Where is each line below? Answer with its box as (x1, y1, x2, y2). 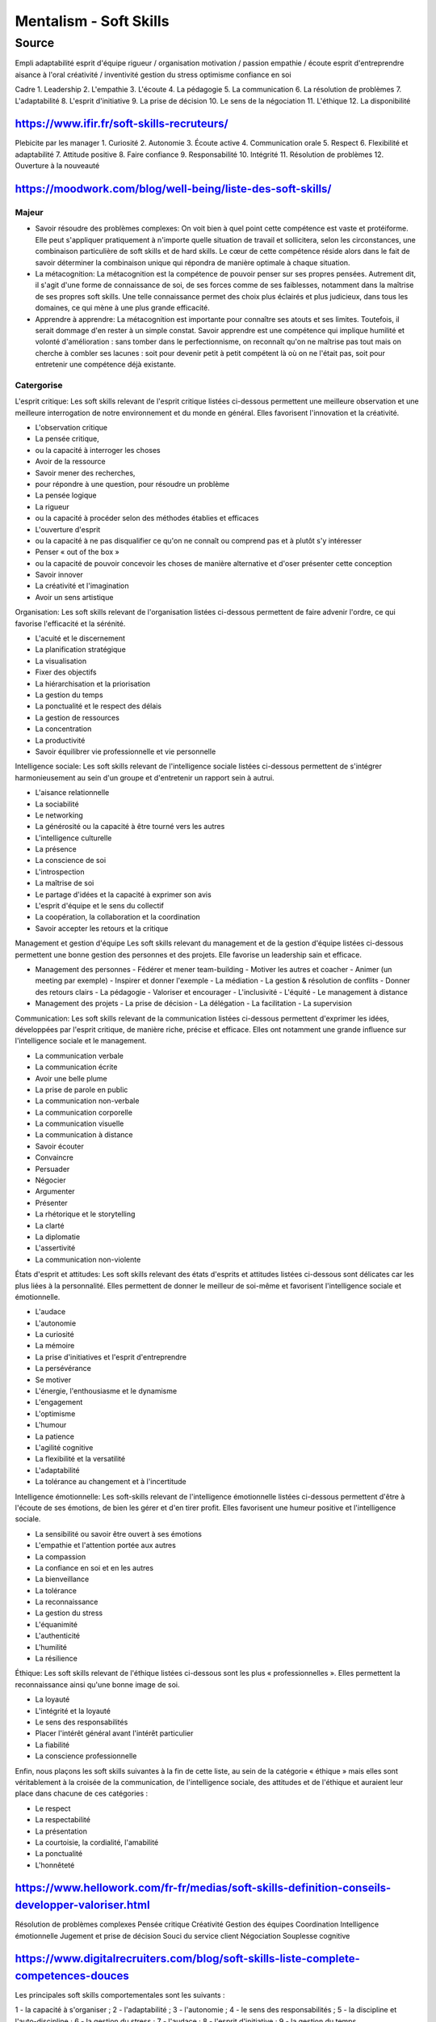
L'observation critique (35, 423, 108, 433)
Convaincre (35, 1153, 74, 1162)
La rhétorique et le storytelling (35, 1209, 136, 1219)
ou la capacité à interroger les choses (35, 445, 161, 455)
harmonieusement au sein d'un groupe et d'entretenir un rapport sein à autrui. (15, 772, 275, 782)
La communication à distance (35, 1130, 133, 1140)
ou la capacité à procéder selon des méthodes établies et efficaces (35, 514, 259, 523)
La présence (35, 844, 77, 854)
